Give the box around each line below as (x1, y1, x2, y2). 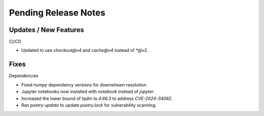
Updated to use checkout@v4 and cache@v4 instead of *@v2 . (21, 48, 149, 53)
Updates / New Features (9, 26, 84, 34)
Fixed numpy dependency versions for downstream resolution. (21, 82, 148, 87)
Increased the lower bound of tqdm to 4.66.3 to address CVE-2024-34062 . (21, 95, 173, 101)
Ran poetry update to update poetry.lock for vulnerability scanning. (21, 102, 156, 108)
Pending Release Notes (9, 7, 106, 18)
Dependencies (9, 73, 39, 79)
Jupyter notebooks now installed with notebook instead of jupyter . (21, 89, 155, 95)
